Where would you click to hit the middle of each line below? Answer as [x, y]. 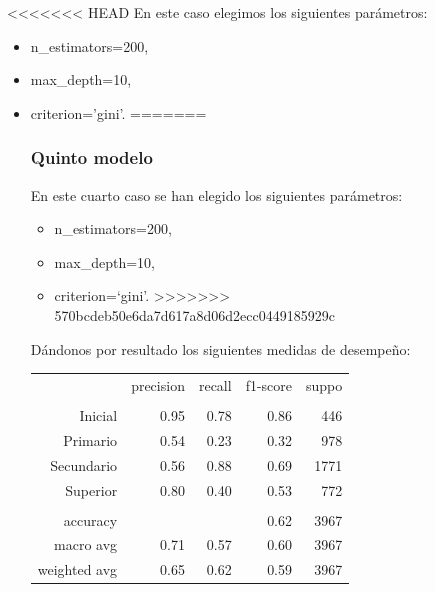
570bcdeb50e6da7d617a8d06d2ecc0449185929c [194, 314]
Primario [90, 439]
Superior [91, 489]
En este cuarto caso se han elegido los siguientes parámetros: [216, 194]
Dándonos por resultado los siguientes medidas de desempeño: [220, 348]
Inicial [98, 415]
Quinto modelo [91, 157]
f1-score [269, 384]
